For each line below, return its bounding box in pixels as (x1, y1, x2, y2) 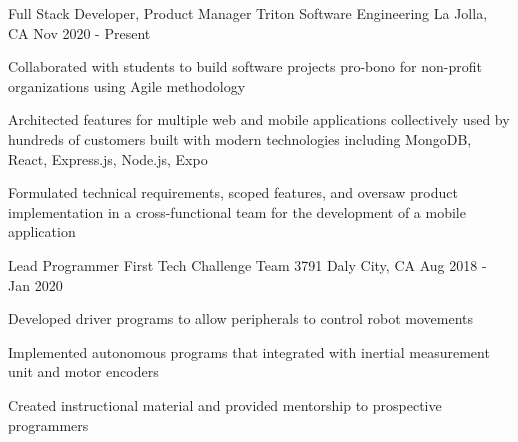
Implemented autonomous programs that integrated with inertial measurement (8, 341, 490, 362)
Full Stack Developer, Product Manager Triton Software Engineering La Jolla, (8, 3, 488, 23)
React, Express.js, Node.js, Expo (8, 148, 208, 169)
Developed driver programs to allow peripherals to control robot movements (8, 308, 474, 329)
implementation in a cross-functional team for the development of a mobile (8, 201, 466, 222)
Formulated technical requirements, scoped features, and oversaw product (8, 182, 458, 203)
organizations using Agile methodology (8, 75, 246, 96)
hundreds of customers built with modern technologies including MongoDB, (8, 128, 472, 149)
